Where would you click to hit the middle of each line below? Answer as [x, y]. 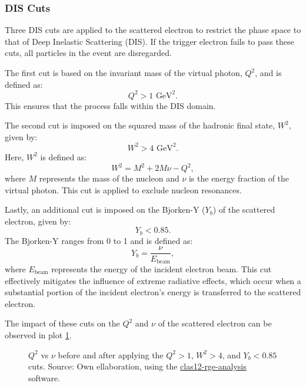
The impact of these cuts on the [62, 323]
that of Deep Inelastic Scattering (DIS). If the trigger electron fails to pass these [149, 41]
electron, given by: [38, 221]
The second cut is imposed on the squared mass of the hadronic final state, [140, 125]
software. [44, 377]
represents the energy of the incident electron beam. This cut [162, 269]
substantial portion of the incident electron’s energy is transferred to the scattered [153, 292]
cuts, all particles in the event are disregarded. [88, 53]
